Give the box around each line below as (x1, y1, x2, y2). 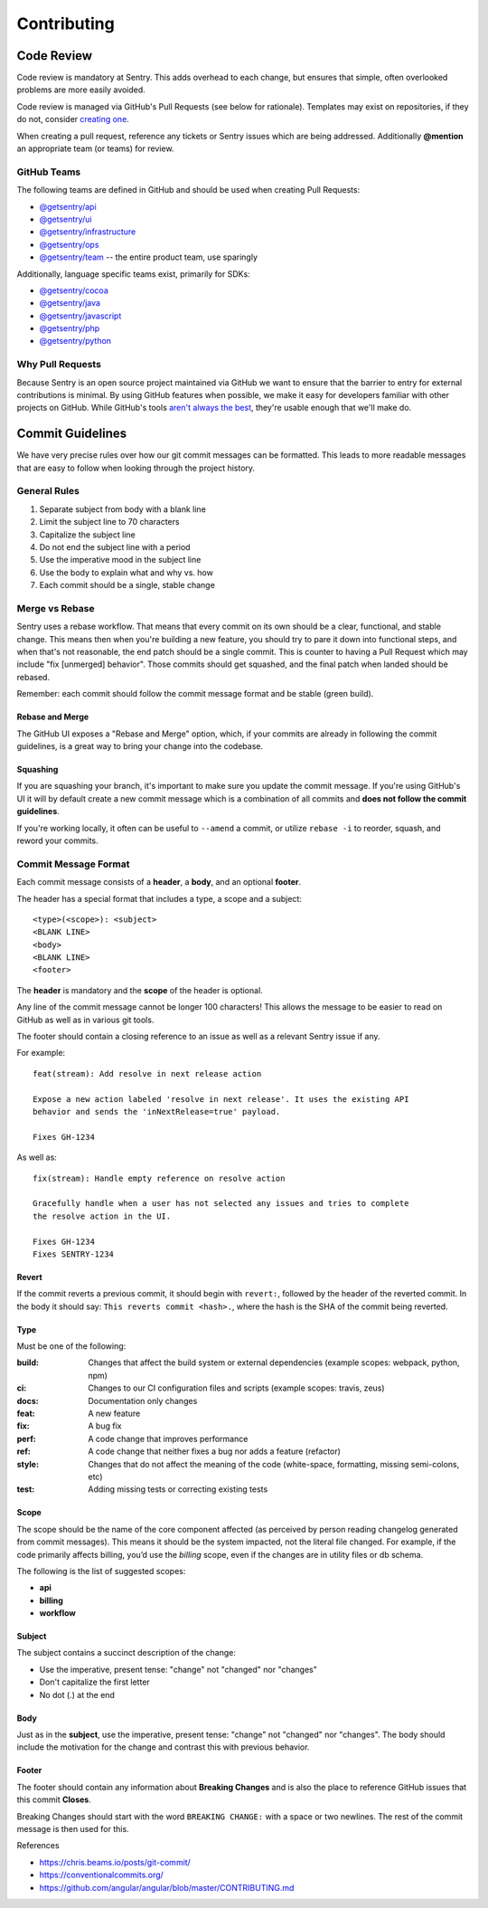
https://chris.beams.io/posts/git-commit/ (39, 1856, 192, 1867)
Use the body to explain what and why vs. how (39, 566, 214, 578)
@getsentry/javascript (39, 310, 122, 321)
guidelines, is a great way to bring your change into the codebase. (16, 741, 264, 752)
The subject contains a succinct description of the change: (16, 1647, 237, 1658)
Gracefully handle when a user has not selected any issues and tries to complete (33, 1199, 409, 1209)
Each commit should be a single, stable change (39, 580, 216, 591)
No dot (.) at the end (39, 1689, 115, 1700)
